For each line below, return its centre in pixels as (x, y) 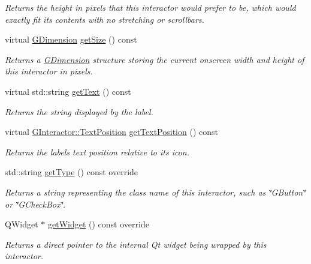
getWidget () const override (98, 224)
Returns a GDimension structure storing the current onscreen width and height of (155, 59)
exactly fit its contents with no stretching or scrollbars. (105, 19)
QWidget (22, 224)
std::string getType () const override (72, 172)
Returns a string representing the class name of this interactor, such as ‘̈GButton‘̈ (155, 192)
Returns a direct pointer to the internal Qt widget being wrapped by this (136, 244)
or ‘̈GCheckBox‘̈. (35, 204)
